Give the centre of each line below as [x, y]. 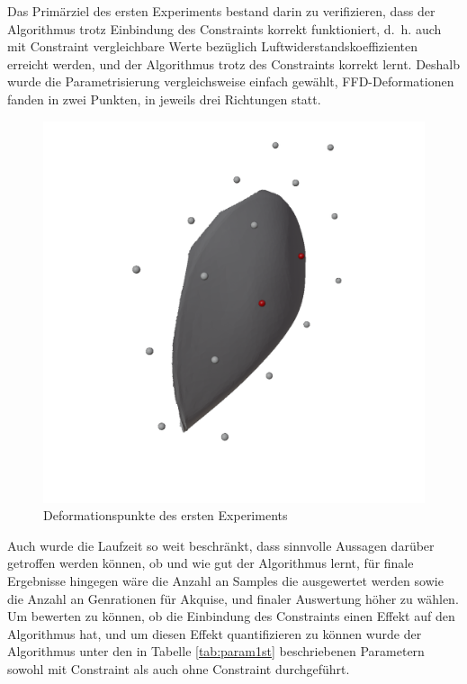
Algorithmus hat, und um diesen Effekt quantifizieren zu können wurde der [215, 633]
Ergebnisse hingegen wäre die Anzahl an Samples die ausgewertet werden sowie [225, 580]
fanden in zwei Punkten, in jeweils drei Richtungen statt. [164, 99]
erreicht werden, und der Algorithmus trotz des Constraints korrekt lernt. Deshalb [234, 63]
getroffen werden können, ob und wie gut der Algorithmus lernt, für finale [211, 563]
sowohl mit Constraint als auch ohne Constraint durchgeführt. [179, 668]
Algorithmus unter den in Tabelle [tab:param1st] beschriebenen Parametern [216, 651]
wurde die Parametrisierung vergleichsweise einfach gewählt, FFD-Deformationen [231, 81]
